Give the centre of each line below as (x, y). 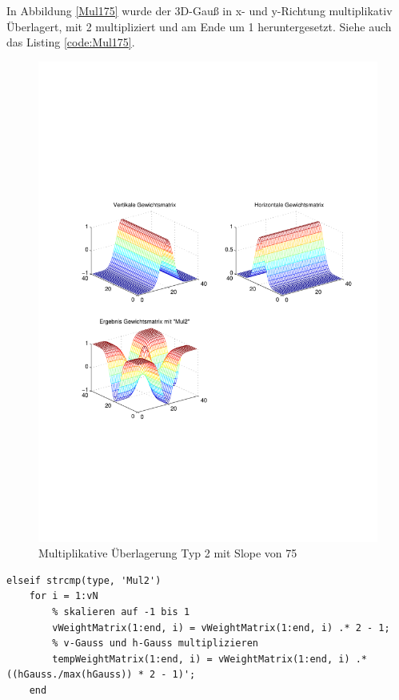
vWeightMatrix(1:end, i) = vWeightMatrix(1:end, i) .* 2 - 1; (221, 628)
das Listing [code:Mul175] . (71, 42)
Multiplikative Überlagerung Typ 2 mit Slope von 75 (168, 553)
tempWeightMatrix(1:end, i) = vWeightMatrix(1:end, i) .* (210, 659)
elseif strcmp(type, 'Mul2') (84, 580)
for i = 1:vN (64, 596)
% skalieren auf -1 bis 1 (121, 612)
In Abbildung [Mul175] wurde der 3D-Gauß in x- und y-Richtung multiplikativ (199, 10)
